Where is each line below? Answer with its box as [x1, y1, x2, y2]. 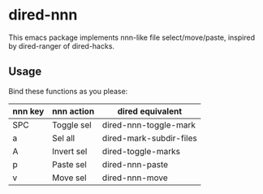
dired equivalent [117, 106, 183, 117]
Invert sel [51, 145, 88, 157]
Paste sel [51, 158, 87, 170]
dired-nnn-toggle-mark [101, 119, 196, 131]
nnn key [12, 106, 45, 117]
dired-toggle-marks [101, 145, 181, 157]
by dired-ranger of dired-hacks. [8, 41, 115, 50]
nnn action [51, 106, 95, 117]
